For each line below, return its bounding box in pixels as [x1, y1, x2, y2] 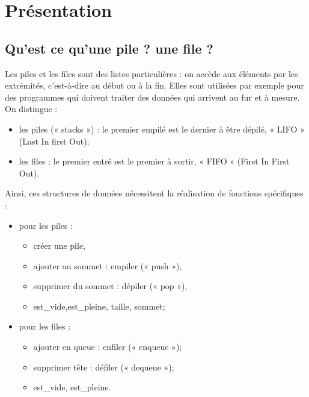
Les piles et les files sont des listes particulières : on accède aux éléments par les [5, 67, 298, 80]
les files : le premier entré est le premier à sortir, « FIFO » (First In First [19, 155, 290, 167]
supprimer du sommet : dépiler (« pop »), [33, 280, 188, 292]
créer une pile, [33, 239, 86, 252]
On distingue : [5, 102, 58, 115]
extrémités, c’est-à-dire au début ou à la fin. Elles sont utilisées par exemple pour [5, 79, 304, 92]
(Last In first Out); [19, 134, 90, 147]
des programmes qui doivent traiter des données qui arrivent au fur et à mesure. [5, 90, 300, 103]
